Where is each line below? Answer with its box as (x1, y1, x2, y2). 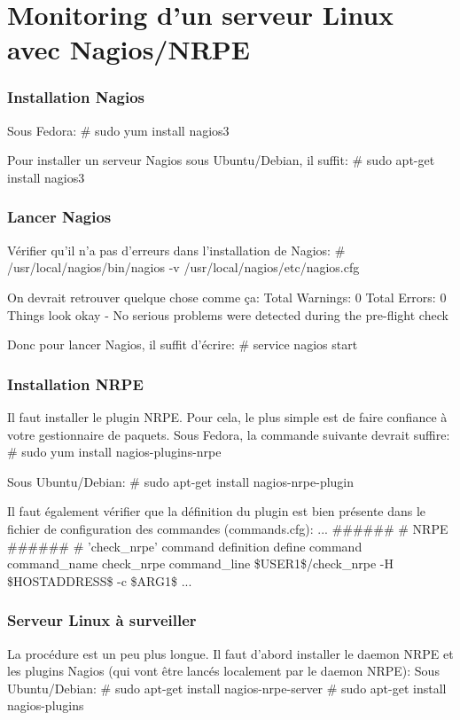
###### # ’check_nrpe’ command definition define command (7, 536, 363, 555)
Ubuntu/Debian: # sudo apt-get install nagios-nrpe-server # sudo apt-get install (7, 678, 447, 697)
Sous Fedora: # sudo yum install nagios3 (7, 121, 230, 139)
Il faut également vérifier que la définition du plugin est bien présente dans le (7, 502, 426, 520)
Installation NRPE (7, 372, 144, 395)
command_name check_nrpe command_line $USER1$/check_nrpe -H (7, 554, 394, 573)
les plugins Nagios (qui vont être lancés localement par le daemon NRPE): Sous (7, 661, 440, 680)
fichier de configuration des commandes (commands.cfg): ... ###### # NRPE (7, 519, 448, 537)
